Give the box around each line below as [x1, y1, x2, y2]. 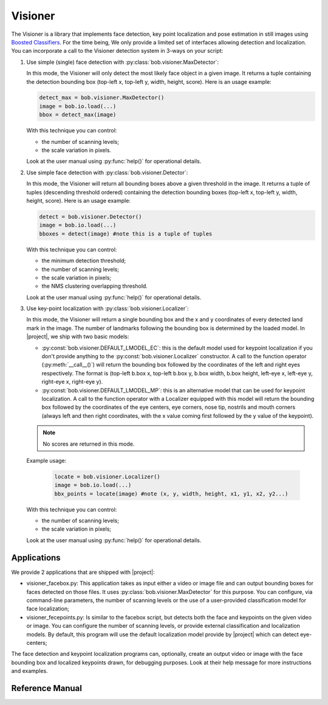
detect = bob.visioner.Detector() [39, 213, 142, 220]
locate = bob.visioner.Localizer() [54, 473, 160, 480]
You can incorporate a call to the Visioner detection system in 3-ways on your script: [11, 47, 224, 55]
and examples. [11, 667, 48, 675]
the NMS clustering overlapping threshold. [41, 282, 148, 290]
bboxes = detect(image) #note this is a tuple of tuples [39, 230, 213, 237]
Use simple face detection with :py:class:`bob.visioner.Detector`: [26, 169, 188, 176]
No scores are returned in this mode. [43, 440, 135, 448]
